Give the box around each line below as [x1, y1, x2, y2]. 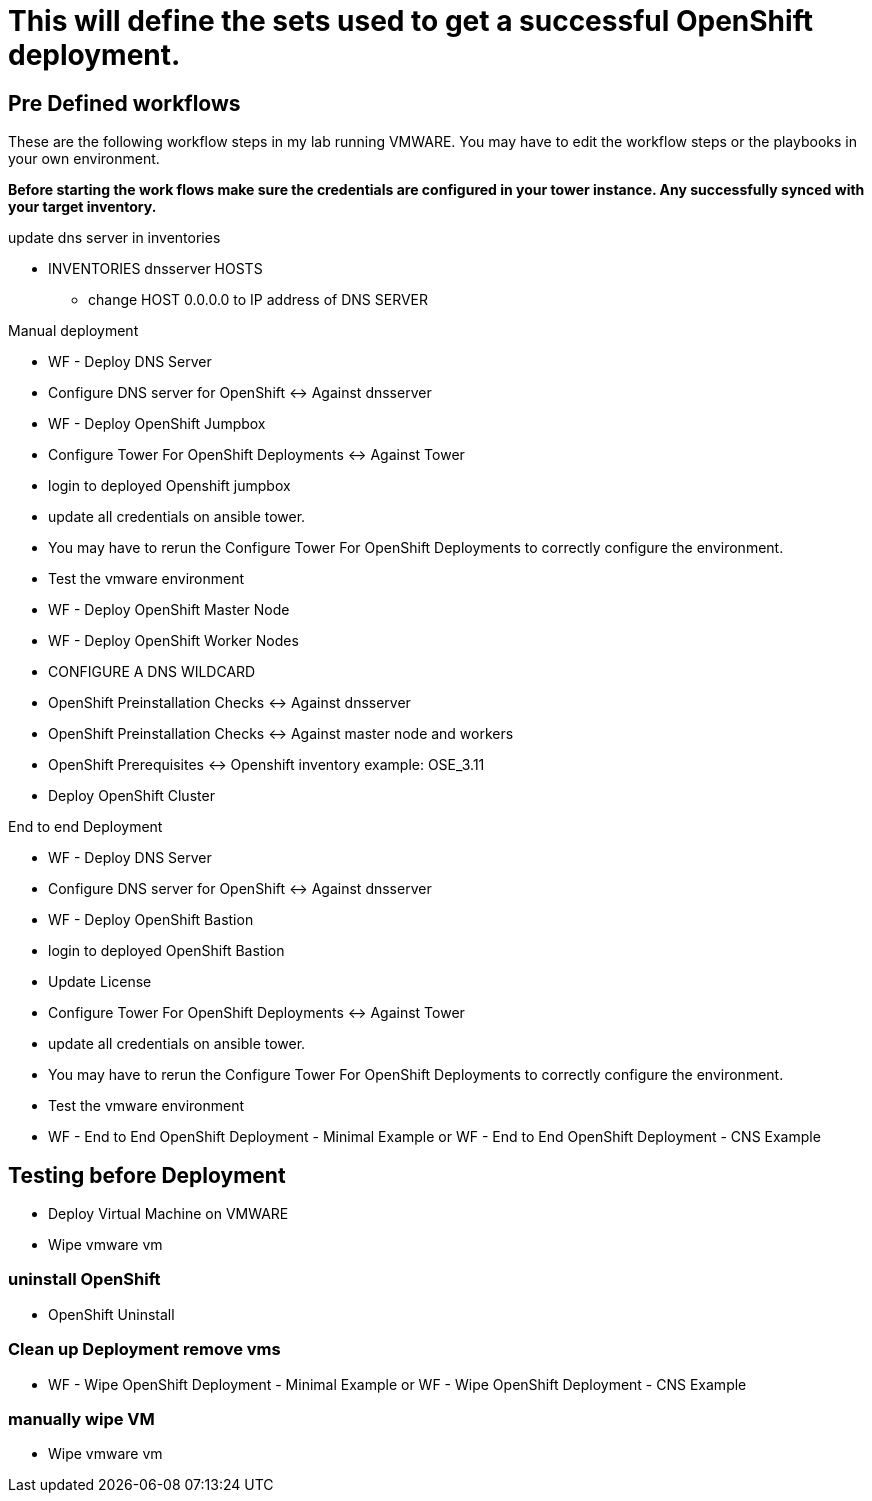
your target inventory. [8, 198, 157, 216]
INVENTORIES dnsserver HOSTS [48, 260, 263, 278]
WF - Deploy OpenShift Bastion [48, 911, 254, 929]
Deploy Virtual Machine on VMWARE [48, 1205, 289, 1223]
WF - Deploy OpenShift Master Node [48, 601, 290, 619]
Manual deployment [8, 322, 139, 340]
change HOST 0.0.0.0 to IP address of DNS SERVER [88, 291, 429, 309]
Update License [48, 973, 152, 991]
